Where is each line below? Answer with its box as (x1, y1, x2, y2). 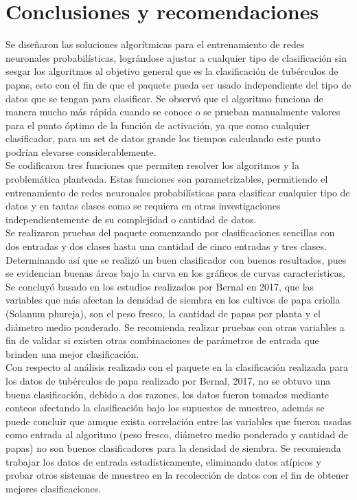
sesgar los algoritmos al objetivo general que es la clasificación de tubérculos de (5, 64, 338, 78)
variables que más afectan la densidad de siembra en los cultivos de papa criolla (5, 293, 341, 307)
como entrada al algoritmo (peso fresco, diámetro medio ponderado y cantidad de (5, 427, 348, 442)
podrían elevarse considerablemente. (5, 144, 157, 159)
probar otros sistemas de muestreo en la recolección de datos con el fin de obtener (5, 468, 349, 482)
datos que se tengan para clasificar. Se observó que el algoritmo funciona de (5, 91, 323, 105)
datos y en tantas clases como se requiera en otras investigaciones (5, 198, 281, 213)
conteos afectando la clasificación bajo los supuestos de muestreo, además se (5, 400, 325, 415)
